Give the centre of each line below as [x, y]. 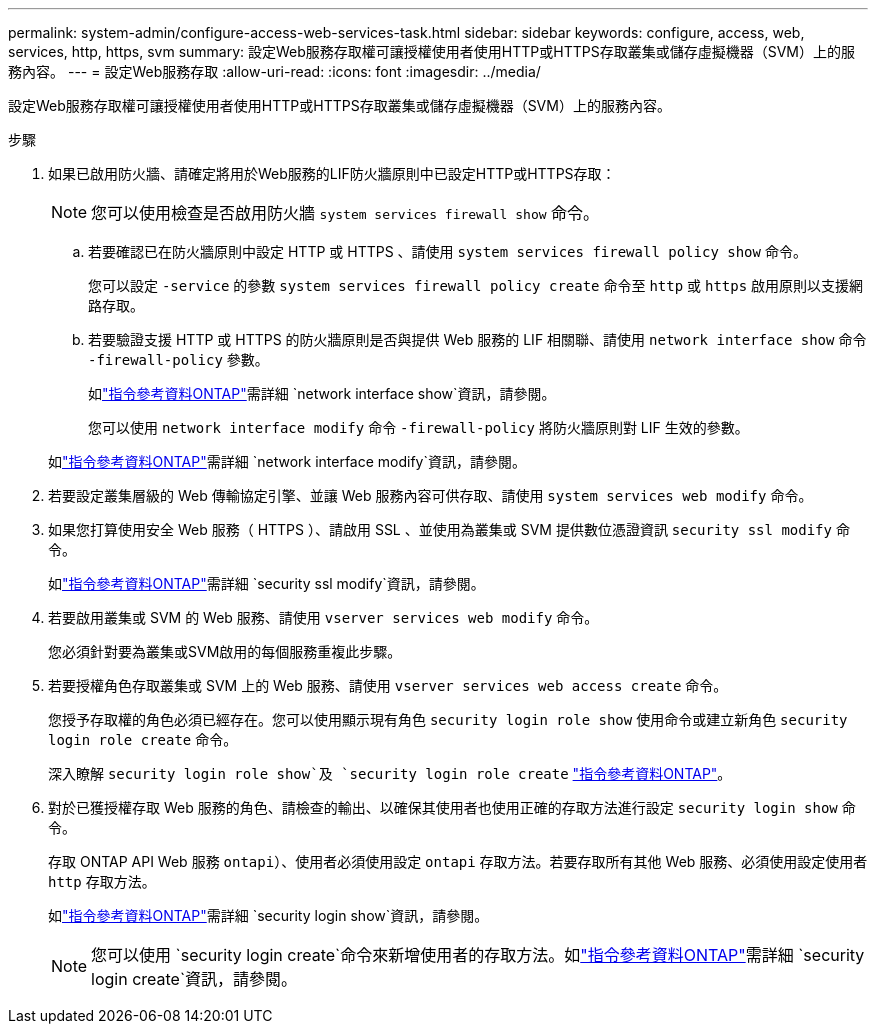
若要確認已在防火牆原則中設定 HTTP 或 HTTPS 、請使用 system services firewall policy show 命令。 [447, 251]
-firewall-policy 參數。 [178, 359]
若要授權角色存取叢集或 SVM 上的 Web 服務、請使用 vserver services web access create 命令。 [388, 685]
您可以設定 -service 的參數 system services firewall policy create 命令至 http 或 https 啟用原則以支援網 [476, 285]
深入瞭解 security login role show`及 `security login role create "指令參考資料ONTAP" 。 [390, 773]
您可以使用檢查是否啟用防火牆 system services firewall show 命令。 [345, 213]
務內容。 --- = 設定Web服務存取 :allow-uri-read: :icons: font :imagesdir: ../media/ [274, 71]
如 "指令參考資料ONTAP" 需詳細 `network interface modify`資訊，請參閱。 [287, 461]
